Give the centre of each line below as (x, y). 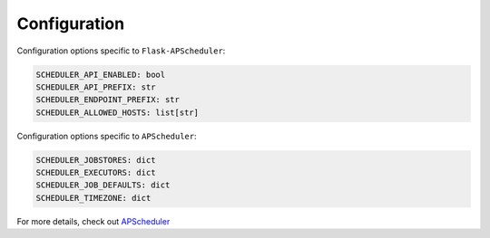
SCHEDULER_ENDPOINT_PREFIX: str (108, 100)
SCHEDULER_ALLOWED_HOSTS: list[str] (118, 112)
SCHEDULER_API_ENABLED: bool (101, 74)
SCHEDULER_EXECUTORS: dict (96, 173)
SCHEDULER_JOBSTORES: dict (96, 160)
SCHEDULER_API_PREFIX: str (96, 87)
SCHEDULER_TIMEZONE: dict (93, 198)
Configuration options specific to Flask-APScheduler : (121, 51)
